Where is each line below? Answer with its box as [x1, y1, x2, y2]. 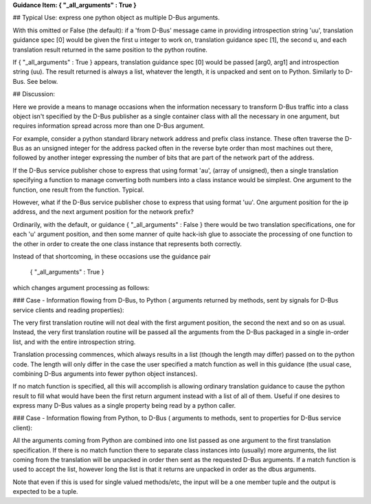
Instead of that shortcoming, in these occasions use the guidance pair [12, 252, 211, 261]
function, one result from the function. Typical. [12, 186, 144, 194]
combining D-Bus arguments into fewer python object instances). [12, 369, 198, 377]
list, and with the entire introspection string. [12, 338, 136, 346]
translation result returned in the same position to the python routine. [12, 45, 207, 54]
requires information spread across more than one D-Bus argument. [12, 122, 205, 130]
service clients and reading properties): [12, 306, 124, 314]
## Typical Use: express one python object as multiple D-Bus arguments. [12, 14, 220, 22]
